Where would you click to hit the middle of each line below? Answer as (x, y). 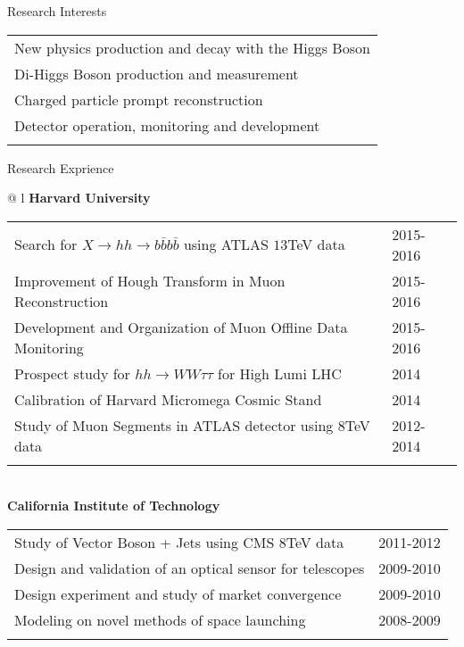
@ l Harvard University (79, 198)
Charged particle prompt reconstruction (139, 99)
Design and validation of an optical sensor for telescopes (190, 568)
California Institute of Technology (114, 506)
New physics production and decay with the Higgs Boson (192, 47)
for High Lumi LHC (280, 373)
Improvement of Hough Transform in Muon (150, 280)
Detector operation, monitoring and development (167, 125)
